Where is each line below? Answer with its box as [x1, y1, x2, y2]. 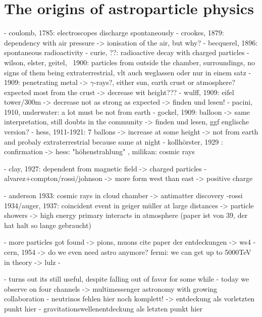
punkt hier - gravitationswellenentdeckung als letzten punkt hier [4, 303, 203, 313]
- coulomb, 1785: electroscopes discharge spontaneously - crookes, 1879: [4, 27, 224, 38]
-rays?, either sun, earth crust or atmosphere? [94, 77, 235, 87]
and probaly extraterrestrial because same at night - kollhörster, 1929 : [4, 136, 223, 147]
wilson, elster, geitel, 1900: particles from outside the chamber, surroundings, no [4, 57, 255, 67]
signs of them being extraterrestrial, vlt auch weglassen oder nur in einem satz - [4, 67, 251, 77]
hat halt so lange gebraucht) [4, 219, 91, 230]
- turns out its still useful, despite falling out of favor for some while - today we [4, 274, 249, 284]
